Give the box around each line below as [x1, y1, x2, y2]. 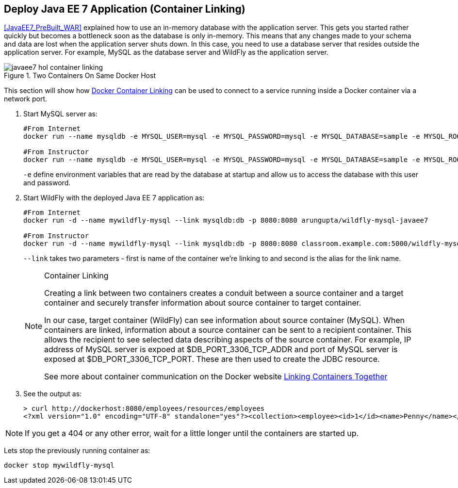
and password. [23, 179, 71, 187]
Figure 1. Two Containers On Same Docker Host [4, 71, 156, 80]
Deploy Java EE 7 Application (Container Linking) [4, 3, 245, 15]
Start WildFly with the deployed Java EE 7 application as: [23, 194, 205, 202]
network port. [4, 95, 47, 103]
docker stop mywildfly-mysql [4, 461, 114, 470]
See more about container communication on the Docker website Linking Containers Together [44, 372, 388, 382]
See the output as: [23, 390, 82, 398]
